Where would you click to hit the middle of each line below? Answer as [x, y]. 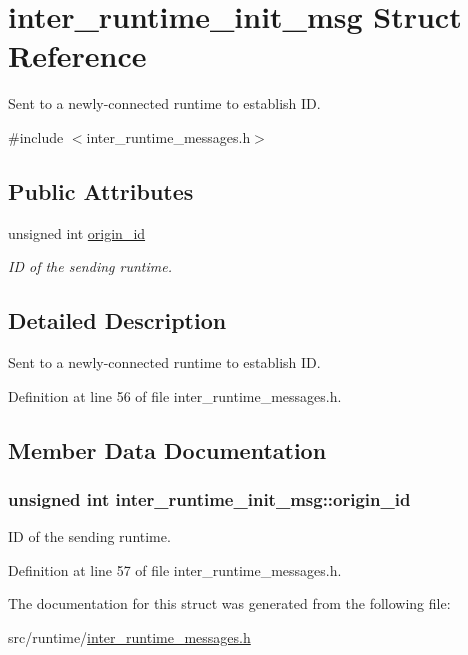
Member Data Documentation [167, 449]
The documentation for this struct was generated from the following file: [229, 603]
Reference [77, 55]
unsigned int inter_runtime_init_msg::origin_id [209, 498]
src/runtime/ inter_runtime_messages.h [129, 637]
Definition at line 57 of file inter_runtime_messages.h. [175, 569]
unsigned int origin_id [77, 232]
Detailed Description [117, 320]
